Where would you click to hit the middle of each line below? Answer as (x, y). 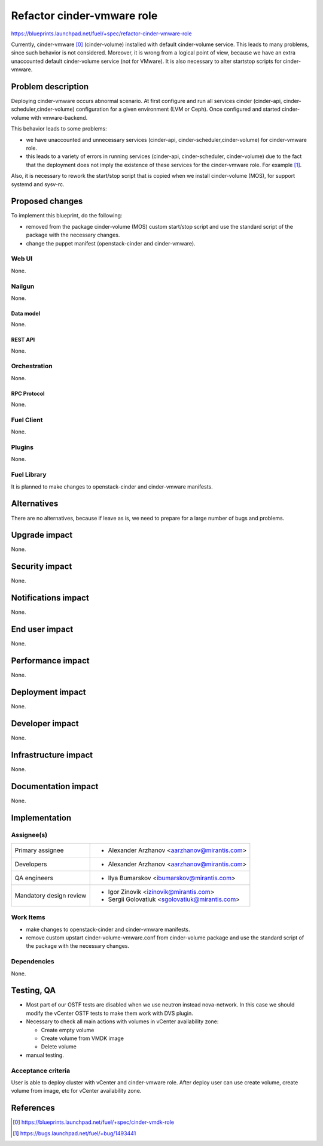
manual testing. (45, 1055)
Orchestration (32, 366)
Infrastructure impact (52, 755)
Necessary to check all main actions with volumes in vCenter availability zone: (122, 1021)
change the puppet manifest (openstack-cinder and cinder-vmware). (111, 243)
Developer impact (45, 724)
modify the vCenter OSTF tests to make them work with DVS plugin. (110, 1013)
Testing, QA (33, 991)
